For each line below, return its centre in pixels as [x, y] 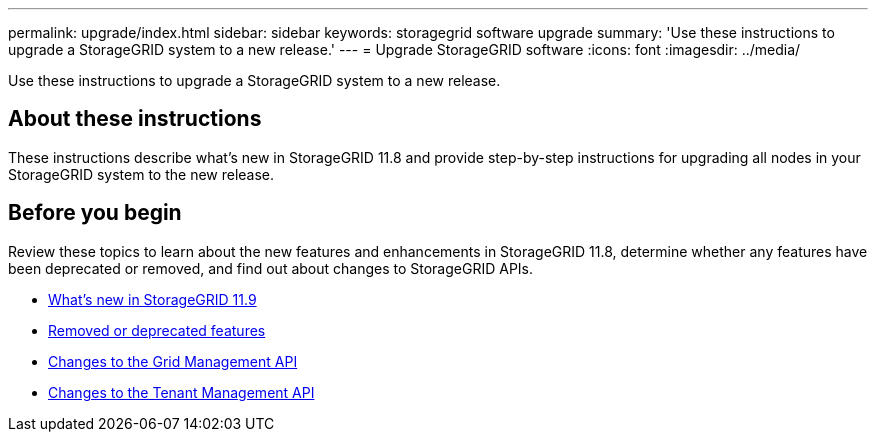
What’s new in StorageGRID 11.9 [152, 299]
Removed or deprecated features [157, 330]
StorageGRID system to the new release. [141, 174]
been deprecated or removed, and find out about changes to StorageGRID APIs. [271, 268]
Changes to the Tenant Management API [181, 392]
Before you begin [95, 213]
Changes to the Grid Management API [173, 361]
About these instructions [135, 119]
